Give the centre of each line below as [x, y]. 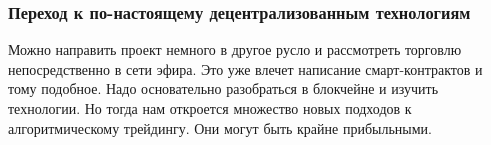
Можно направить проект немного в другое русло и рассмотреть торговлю [235, 49]
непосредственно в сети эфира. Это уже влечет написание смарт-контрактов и [245, 68]
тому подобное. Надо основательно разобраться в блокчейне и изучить [223, 88]
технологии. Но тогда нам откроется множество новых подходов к [210, 108]
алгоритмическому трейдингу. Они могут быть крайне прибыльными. [220, 127]
